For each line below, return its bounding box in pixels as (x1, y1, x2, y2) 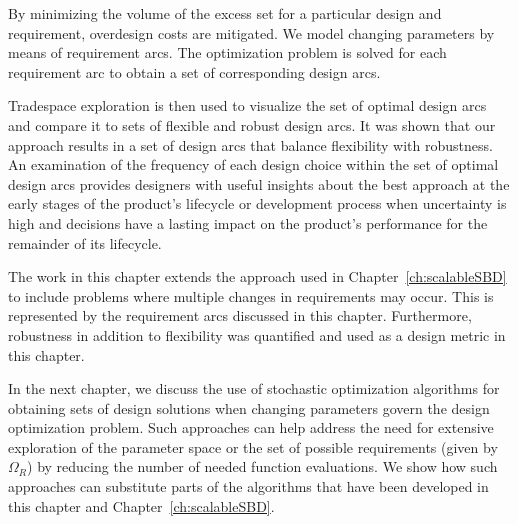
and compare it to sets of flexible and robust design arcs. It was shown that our (8, 114, 496, 135)
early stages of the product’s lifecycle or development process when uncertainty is (8, 193, 507, 214)
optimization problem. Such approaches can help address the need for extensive (8, 417, 494, 438)
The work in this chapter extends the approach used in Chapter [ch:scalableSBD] (8, 266, 507, 287)
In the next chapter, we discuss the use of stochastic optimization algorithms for (8, 378, 500, 399)
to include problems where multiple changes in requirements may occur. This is (8, 285, 494, 306)
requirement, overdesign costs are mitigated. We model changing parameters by (8, 22, 495, 43)
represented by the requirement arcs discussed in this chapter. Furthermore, (8, 305, 472, 326)
